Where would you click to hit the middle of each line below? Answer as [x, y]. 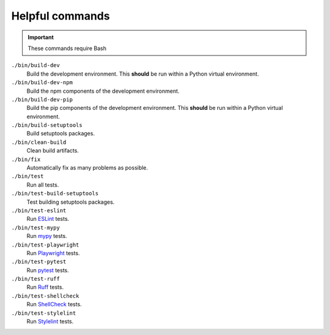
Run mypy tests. [47, 236]
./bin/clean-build [39, 142]
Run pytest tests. [48, 270]
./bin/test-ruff [36, 279]
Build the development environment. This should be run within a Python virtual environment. [143, 74]
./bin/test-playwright [45, 245]
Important [41, 37]
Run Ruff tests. [45, 287]
